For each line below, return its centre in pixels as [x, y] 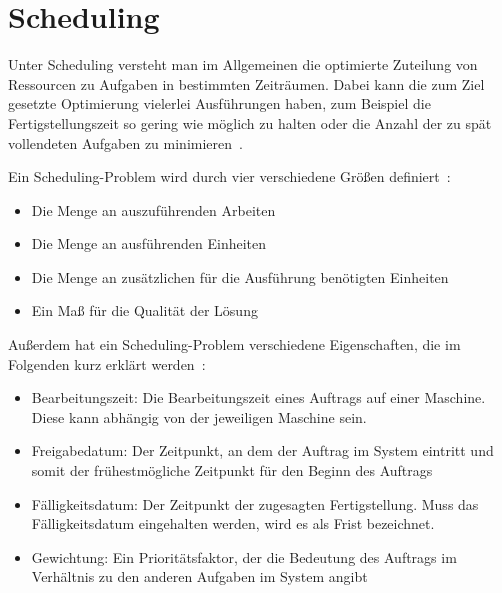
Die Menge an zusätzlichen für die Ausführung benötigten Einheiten [240, 276]
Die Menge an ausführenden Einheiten [149, 243]
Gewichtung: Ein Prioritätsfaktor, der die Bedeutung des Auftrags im [244, 556]
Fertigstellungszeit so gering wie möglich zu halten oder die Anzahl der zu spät [250, 122]
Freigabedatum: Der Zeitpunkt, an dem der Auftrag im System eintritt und [262, 450]
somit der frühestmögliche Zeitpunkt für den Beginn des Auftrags [232, 470]
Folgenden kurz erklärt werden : [107, 363]
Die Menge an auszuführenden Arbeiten [153, 209]
